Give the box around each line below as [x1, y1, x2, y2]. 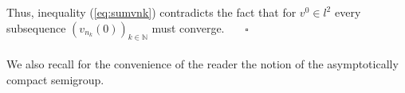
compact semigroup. [6, 71, 104, 87]
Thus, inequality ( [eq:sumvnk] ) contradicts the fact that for [6, 4, 297, 20]
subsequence [6, 19, 66, 36]
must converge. [151, 19, 225, 36]
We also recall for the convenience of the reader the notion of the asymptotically [6, 55, 399, 72]
